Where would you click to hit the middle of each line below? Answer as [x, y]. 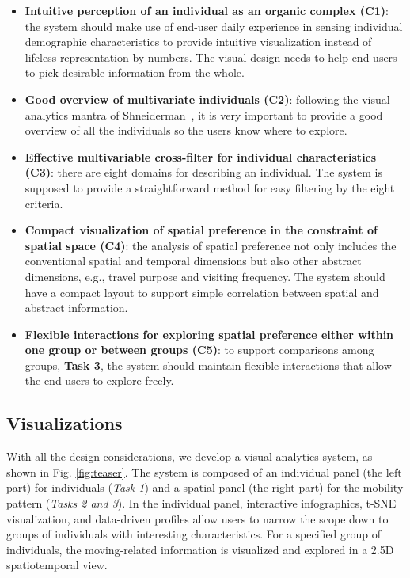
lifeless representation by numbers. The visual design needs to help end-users [211, 57]
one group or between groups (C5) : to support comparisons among [199, 350]
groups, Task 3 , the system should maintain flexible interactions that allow [208, 365]
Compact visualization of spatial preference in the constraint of [201, 230]
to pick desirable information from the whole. [135, 72]
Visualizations [65, 423]
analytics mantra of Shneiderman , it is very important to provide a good [204, 114]
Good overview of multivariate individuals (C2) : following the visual [207, 99]
